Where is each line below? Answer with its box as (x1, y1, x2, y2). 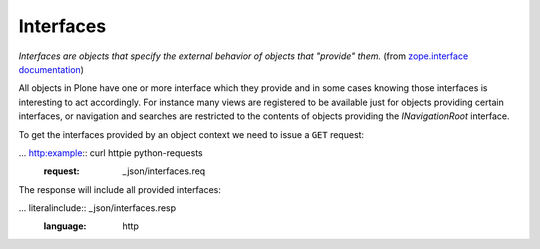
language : (43, 220, 87, 232)
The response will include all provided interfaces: (18, 183, 222, 195)
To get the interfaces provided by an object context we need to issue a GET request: (18, 128, 365, 140)
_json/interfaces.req (122, 165, 206, 177)
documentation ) (18, 63, 85, 75)
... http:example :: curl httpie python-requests (18, 146, 204, 159)
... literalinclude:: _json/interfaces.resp (18, 202, 177, 214)
